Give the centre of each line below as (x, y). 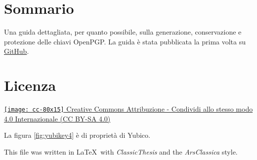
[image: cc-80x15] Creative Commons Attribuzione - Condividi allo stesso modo (128, 109)
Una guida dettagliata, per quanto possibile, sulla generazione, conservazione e (123, 32)
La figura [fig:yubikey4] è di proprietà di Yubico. (77, 135)
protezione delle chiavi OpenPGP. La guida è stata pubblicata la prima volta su (125, 41)
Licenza (30, 85)
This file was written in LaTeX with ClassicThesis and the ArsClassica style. (121, 151)
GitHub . (17, 51)
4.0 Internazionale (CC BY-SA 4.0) (57, 118)
